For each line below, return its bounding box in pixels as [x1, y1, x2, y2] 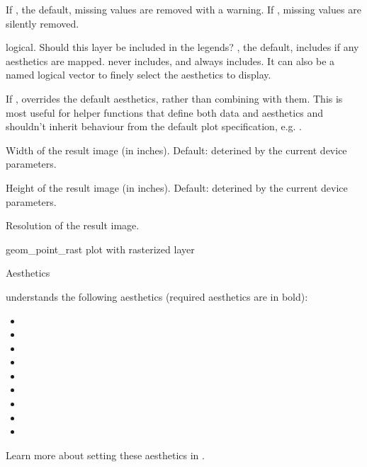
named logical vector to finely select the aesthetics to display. [6, 67, 271, 82]
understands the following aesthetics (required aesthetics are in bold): [6, 289, 308, 304]
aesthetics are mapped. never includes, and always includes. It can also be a [6, 53, 335, 68]
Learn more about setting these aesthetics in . [6, 447, 205, 462]
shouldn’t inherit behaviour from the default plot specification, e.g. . [6, 119, 303, 134]
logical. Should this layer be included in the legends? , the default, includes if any [6, 40, 359, 54]
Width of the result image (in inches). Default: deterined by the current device [6, 142, 347, 157]
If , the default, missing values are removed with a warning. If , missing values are [6, 2, 361, 16]
